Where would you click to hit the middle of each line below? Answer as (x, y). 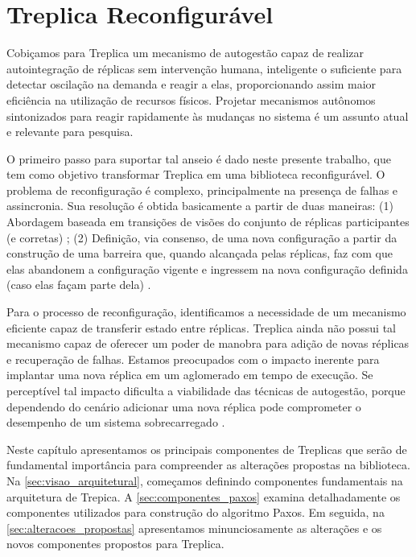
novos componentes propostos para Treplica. (115, 544)
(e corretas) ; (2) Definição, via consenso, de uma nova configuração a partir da (202, 237)
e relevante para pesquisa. (70, 132)
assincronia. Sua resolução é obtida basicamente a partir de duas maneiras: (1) (200, 206)
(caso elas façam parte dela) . (79, 285)
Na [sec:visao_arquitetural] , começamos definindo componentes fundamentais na (205, 480)
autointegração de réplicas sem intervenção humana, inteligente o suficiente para (204, 68)
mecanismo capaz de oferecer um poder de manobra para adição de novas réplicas (208, 343)
